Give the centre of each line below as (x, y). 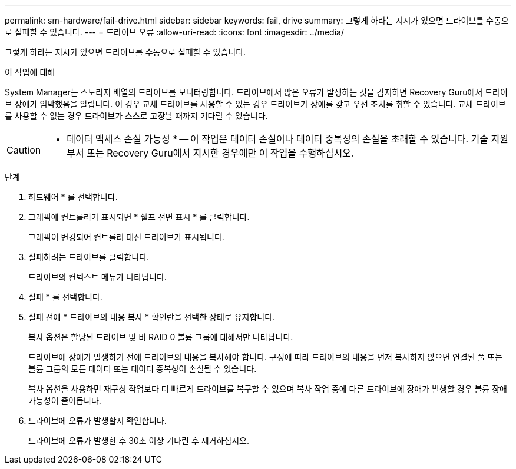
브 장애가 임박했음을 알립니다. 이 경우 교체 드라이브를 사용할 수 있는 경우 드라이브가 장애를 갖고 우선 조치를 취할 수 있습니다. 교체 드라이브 (255, 104)
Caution (24, 150)
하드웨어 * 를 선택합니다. (73, 197)
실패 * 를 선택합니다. (65, 297)
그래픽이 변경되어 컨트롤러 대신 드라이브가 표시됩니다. (126, 237)
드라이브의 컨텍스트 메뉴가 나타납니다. (97, 277)
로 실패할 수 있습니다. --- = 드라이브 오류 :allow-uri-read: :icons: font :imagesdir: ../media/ (174, 32)
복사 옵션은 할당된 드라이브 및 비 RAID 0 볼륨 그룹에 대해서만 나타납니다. (161, 337)
